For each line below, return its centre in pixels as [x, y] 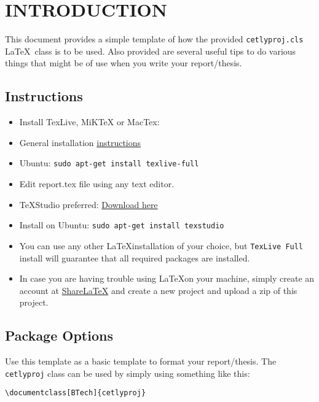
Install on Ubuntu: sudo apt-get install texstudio [122, 225]
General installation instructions [80, 142]
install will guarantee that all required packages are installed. [135, 257]
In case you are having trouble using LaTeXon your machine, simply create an [167, 278]
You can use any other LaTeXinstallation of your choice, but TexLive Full [161, 245]
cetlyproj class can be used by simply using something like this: [128, 373]
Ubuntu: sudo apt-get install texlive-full [109, 163]
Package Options [59, 335]
